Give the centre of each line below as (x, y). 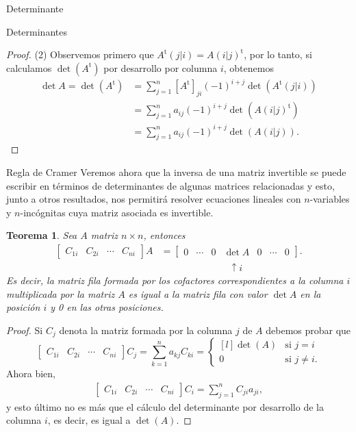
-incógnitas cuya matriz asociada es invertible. (117, 212)
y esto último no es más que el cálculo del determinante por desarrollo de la (165, 406)
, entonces (164, 235)
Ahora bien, (31, 373)
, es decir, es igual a (89, 420)
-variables (330, 199)
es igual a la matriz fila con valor (198, 293)
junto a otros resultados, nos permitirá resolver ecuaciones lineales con (154, 199)
